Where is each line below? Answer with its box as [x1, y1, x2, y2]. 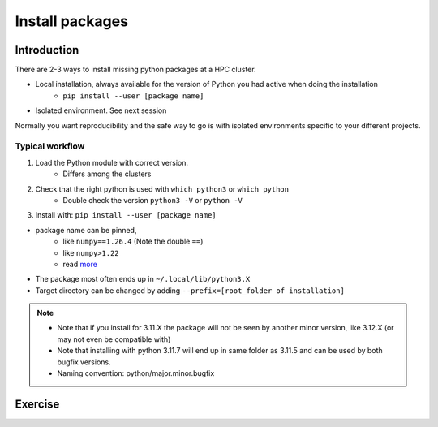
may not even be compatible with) [57, 334, 171, 344]
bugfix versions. [57, 357, 111, 367]
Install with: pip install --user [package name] [35, 210, 217, 220]
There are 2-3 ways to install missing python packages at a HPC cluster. [15, 65, 256, 75]
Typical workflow [15, 140, 85, 152]
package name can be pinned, [35, 225, 137, 235]
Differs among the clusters [62, 169, 152, 179]
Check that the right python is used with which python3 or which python [35, 183, 290, 194]
